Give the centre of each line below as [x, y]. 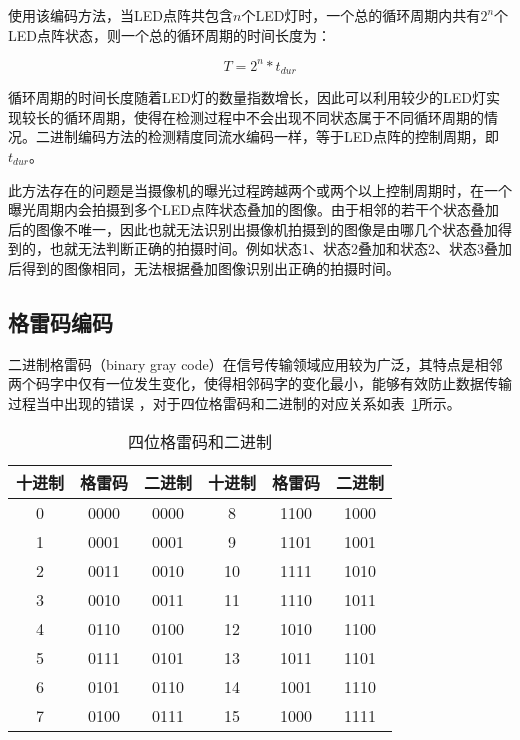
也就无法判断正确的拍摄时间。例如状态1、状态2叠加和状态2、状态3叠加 [280, 248]
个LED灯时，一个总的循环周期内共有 [361, 15]
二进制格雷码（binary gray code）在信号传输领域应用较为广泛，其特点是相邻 [255, 363]
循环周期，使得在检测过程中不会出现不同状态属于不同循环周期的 [273, 116]
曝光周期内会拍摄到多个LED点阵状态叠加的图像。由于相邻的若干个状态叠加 [253, 209]
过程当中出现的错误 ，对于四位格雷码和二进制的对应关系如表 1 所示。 [234, 402]
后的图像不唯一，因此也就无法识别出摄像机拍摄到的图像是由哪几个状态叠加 [253, 228]
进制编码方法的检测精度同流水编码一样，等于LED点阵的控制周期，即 [274, 136]
